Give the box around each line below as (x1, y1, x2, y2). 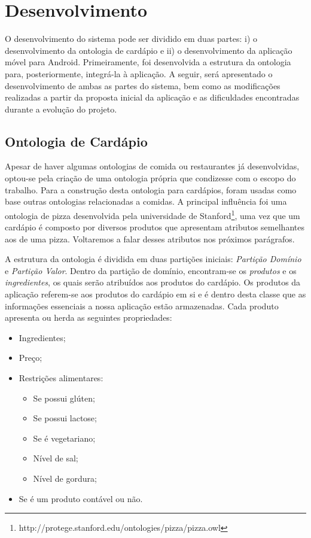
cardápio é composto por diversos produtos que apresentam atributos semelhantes (5, 221, 304, 233)
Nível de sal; (33, 452, 78, 464)
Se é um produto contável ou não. (19, 492, 143, 504)
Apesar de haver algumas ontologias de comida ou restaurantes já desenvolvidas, (5, 160, 300, 172)
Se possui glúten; (33, 391, 95, 404)
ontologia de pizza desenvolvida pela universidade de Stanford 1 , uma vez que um (5, 207, 300, 221)
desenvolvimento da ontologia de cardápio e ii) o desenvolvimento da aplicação (5, 44, 292, 56)
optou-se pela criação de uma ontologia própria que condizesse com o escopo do (5, 172, 296, 184)
